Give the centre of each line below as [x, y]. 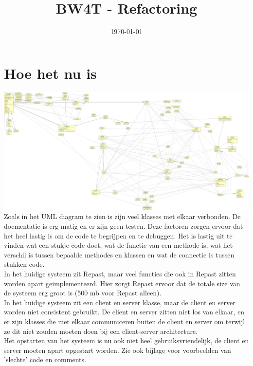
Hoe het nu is [50, 73]
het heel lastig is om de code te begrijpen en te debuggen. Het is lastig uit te [118, 235]
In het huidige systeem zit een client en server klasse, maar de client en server [120, 302]
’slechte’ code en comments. [45, 359]
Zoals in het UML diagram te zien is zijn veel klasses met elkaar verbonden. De [122, 216]
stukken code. [24, 264]
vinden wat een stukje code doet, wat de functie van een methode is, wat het [118, 245]
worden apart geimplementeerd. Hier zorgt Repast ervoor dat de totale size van [122, 283]
